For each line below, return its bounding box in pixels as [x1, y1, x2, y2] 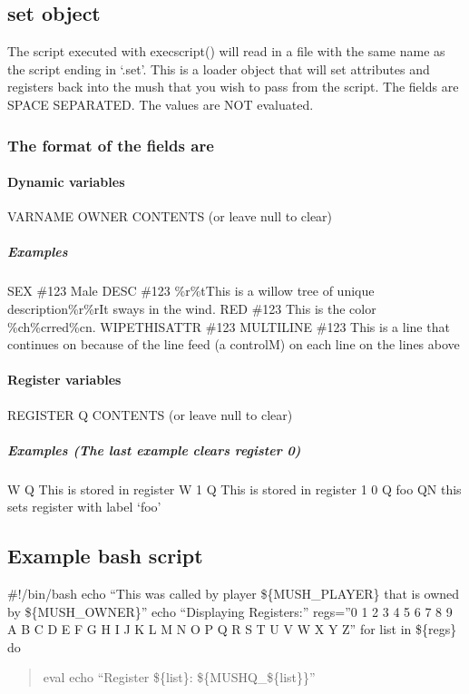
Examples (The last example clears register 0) [7, 440, 301, 459]
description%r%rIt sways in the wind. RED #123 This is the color [7, 298, 376, 318]
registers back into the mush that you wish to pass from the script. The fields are [7, 77, 459, 96]
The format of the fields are [7, 133, 214, 156]
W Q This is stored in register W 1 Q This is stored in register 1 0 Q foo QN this [7, 479, 462, 498]
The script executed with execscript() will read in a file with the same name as [7, 42, 445, 61]
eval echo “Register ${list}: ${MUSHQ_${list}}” [43, 668, 316, 687]
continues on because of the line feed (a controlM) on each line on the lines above [7, 335, 460, 354]
